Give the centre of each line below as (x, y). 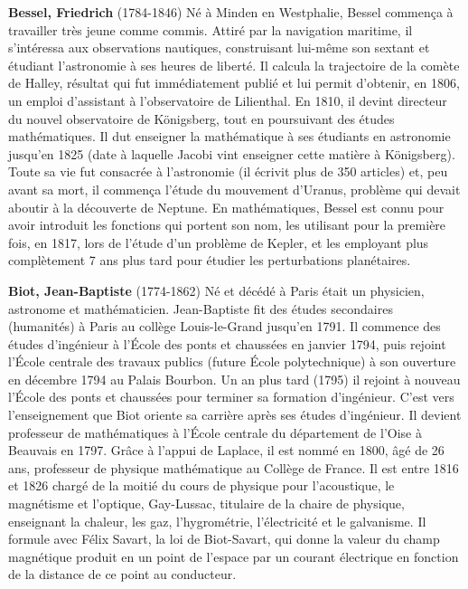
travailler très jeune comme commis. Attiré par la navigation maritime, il (211, 29)
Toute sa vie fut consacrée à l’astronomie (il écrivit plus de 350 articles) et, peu (228, 171)
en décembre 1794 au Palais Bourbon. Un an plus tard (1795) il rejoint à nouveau (234, 379)
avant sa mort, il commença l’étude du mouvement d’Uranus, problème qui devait (234, 189)
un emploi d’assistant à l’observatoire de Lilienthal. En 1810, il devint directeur (228, 100)
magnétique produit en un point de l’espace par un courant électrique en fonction (234, 556)
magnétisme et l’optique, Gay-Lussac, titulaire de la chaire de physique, (206, 503)
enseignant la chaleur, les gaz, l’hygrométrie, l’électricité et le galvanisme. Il (217, 521)
